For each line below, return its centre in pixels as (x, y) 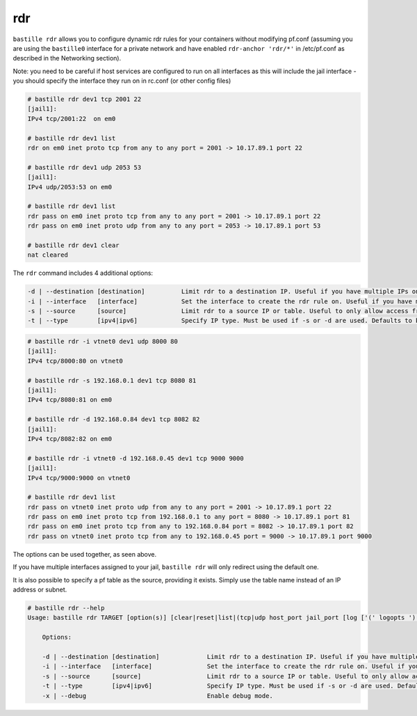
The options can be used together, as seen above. (84, 554)
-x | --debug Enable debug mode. (158, 695)
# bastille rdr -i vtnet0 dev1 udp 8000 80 (103, 342)
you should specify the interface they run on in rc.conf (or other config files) (122, 81)
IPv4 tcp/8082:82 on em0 (70, 439)
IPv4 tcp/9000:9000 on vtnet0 (79, 478)
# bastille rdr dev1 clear (73, 245)
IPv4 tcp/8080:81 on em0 (70, 400)
